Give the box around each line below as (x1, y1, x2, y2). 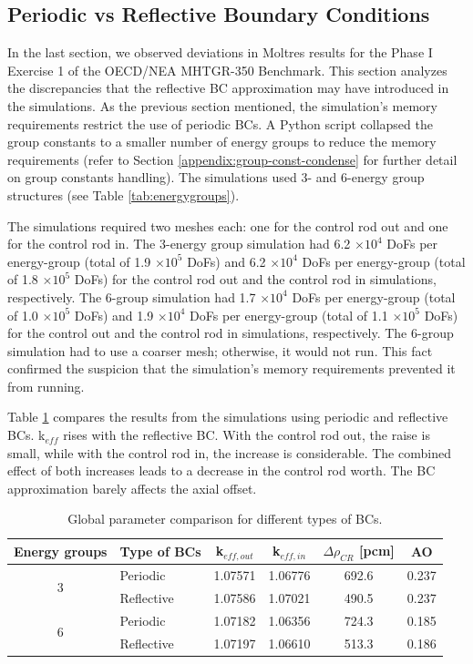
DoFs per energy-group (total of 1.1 (190, 305, 388, 324)
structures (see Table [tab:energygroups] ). (7, 185, 240, 204)
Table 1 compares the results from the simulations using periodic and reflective (7, 407, 448, 426)
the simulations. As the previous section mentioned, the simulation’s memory (7, 96, 437, 115)
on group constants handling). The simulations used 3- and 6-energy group (7, 168, 425, 187)
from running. (7, 376, 85, 395)
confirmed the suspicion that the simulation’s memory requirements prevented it (7, 359, 456, 378)
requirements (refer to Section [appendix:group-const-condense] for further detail (7, 149, 458, 169)
